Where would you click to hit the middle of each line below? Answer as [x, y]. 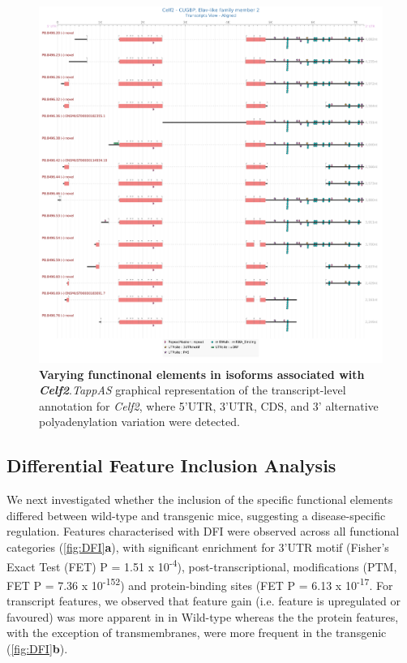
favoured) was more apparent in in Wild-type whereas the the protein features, [203, 616]
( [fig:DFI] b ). [37, 648]
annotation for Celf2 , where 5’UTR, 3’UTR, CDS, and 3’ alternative [209, 405]
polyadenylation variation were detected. [139, 422]
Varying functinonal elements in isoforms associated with [202, 374]
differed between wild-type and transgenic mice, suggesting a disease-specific [196, 515]
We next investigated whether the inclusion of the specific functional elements [200, 499]
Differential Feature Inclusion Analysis [171, 465]
